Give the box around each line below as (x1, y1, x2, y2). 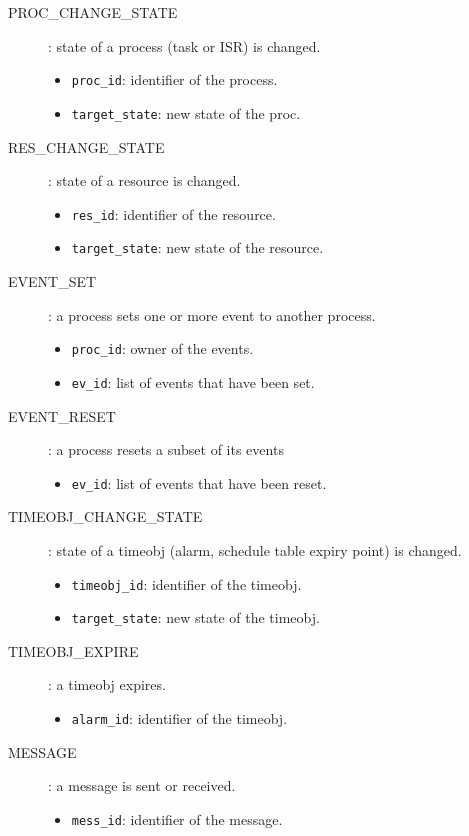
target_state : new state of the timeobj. (71, 607, 320, 628)
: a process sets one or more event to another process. (48, 304, 376, 325)
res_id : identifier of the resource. (71, 203, 276, 224)
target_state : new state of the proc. (71, 102, 301, 123)
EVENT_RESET (8, 405, 116, 426)
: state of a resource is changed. (48, 170, 241, 191)
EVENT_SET (8, 271, 97, 291)
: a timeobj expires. (48, 674, 166, 695)
